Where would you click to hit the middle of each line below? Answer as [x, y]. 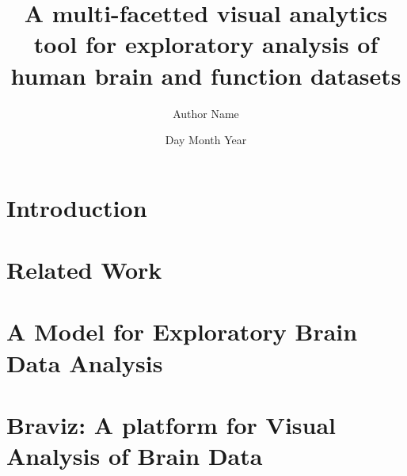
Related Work [84, 270]
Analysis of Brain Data [135, 456]
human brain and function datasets [206, 75]
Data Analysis [85, 362]
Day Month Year [206, 140]
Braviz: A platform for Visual [171, 425]
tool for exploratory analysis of [206, 44]
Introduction [77, 207]
